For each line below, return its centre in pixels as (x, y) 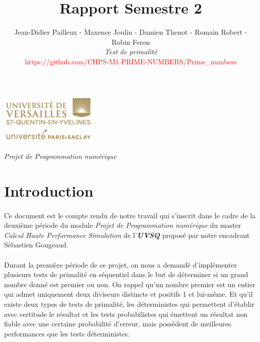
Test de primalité (131, 52)
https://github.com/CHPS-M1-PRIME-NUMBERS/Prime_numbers (131, 61)
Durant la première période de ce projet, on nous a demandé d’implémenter (120, 264)
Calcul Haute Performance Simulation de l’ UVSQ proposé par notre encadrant (127, 235)
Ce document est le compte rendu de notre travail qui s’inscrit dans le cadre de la (130, 215)
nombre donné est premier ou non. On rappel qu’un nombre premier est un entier (130, 284)
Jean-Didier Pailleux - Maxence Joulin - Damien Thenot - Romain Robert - (131, 32)
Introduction (49, 190)
